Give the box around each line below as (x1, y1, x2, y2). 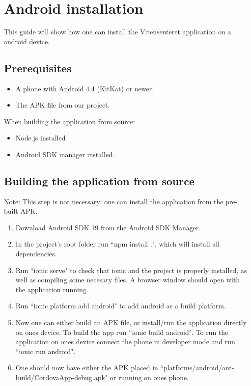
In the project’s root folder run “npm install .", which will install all (15, 239, 220, 249)
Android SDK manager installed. (15, 149, 114, 159)
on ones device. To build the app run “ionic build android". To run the (15, 327, 228, 337)
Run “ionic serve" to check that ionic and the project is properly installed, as (15, 265, 247, 275)
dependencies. (15, 248, 57, 259)
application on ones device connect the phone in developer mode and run (15, 336, 235, 347)
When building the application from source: (4, 116, 135, 126)
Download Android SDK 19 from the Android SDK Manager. (15, 222, 201, 232)
